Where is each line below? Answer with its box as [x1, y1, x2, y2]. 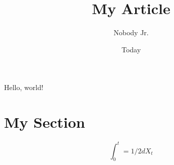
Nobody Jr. [113, 27, 149, 38]
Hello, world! [4, 82, 43, 93]
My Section [4, 112, 85, 132]
